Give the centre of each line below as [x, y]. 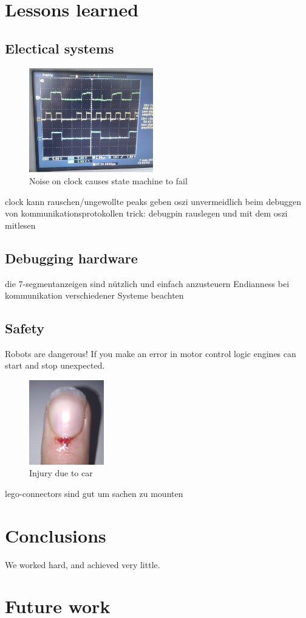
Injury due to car [61, 473]
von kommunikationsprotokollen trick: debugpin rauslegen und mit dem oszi [146, 213]
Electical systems [59, 48]
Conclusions [56, 535]
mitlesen [20, 225]
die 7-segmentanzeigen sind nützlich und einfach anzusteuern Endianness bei [147, 283]
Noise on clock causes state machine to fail [108, 180]
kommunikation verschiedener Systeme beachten [94, 295]
